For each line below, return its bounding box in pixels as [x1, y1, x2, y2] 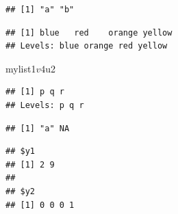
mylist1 [5, 61, 36, 75]
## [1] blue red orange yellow [5, 27, 173, 38]
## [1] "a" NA [5, 123, 70, 133]
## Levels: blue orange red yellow [5, 41, 168, 51]
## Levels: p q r [5, 100, 84, 110]
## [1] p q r [5, 87, 64, 97]
